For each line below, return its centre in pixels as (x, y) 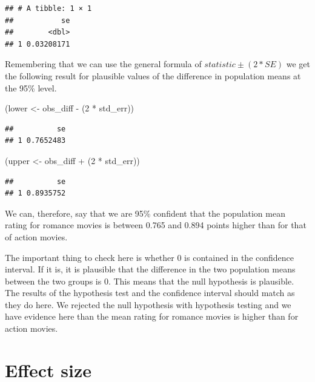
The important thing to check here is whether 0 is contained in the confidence (150, 257)
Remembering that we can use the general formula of (103, 64)
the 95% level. (31, 87)
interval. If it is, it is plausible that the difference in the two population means (150, 269)
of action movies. (36, 236)
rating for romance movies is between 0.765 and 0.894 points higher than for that (156, 225)
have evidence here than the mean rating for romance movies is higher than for (152, 316)
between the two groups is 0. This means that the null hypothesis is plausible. (150, 281)
